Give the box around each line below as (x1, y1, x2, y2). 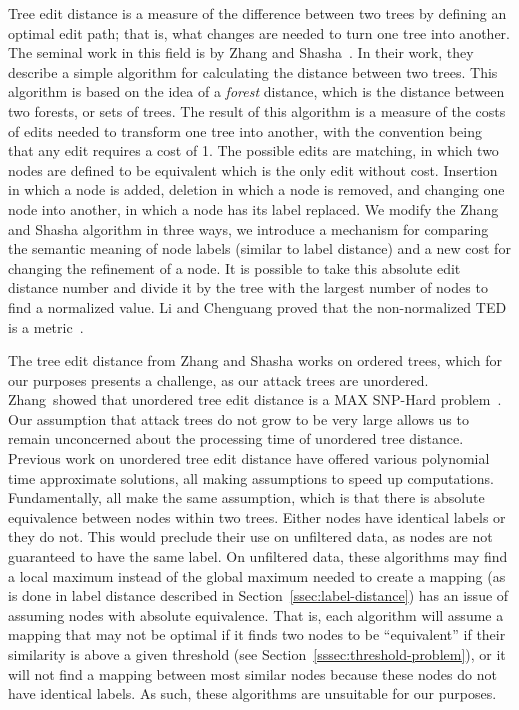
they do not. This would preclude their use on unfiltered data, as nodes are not (8, 526, 493, 547)
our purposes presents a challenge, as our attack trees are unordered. (8, 369, 429, 390)
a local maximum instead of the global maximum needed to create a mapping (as (8, 565, 506, 586)
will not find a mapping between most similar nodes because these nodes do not (8, 663, 497, 684)
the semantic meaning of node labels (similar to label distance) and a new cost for (8, 238, 511, 259)
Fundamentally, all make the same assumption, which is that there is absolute (8, 487, 485, 508)
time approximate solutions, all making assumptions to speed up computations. (8, 467, 494, 488)
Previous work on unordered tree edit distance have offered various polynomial (8, 448, 490, 469)
